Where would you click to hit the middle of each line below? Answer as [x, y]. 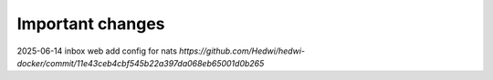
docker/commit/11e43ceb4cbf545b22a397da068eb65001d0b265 [141, 63]
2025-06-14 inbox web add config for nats [97, 51]
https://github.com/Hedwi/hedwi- [242, 51]
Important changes [91, 24]
